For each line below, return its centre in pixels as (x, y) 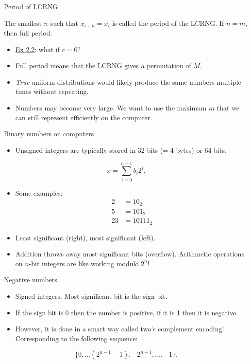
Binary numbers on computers (49, 134)
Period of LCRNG (31, 6)
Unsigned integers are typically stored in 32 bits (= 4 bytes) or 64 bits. (121, 150)
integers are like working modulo (90, 263)
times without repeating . (52, 91)
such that (64, 23)
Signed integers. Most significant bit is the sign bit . (91, 296)
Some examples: (39, 192)
